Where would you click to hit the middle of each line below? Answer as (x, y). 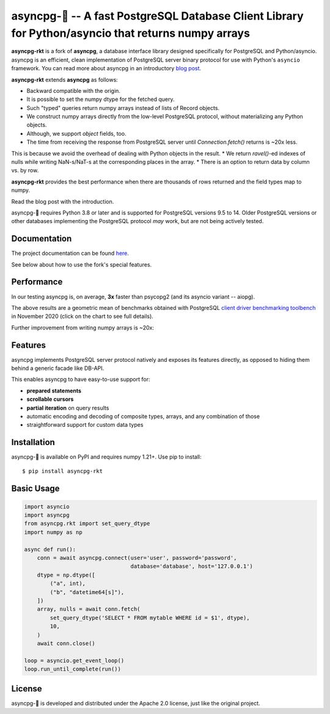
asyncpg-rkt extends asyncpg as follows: (65, 79)
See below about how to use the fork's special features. (82, 264)
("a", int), (68, 583)
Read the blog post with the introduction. (63, 201)
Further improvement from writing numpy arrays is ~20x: (82, 328)
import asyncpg (47, 515)
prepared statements (54, 391)
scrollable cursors (50, 399)
